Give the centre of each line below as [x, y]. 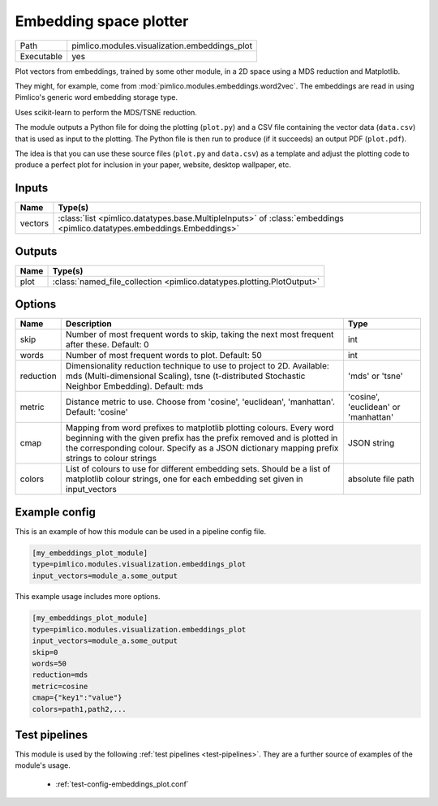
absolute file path [381, 479]
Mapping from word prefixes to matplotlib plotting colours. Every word [200, 428]
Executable [41, 56]
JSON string [371, 443]
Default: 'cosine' [97, 412]
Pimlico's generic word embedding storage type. [97, 97]
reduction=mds [60, 675]
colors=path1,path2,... [79, 709]
